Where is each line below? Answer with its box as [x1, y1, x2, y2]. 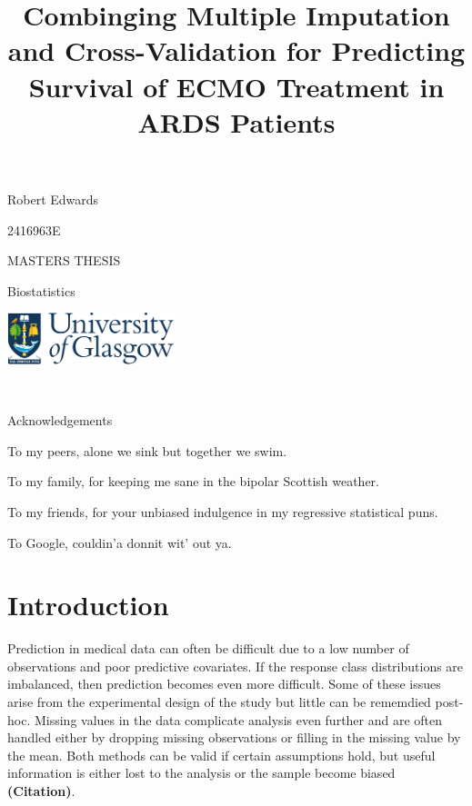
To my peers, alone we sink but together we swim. [7, 441, 287, 460]
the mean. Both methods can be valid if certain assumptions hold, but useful [7, 745, 436, 764]
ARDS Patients [137, 103, 336, 140]
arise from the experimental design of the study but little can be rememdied [7, 692, 431, 711]
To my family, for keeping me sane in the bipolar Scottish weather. [7, 472, 379, 491]
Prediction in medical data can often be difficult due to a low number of [7, 639, 409, 658]
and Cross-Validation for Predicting [7, 32, 466, 69]
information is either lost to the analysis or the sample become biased [7, 763, 396, 782]
